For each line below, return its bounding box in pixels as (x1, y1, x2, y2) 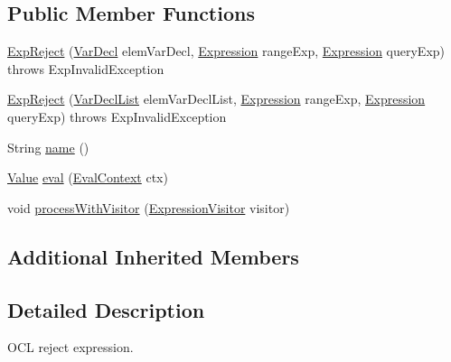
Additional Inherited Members (7, 242, 299, 270)
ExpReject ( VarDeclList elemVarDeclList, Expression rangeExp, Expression (7, 89, 426, 108)
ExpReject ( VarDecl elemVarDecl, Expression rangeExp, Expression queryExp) (7, 42, 446, 60)
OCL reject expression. (7, 338, 134, 357)
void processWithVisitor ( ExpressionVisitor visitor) (7, 198, 290, 217)
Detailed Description (7, 295, 205, 323)
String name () (7, 137, 89, 156)
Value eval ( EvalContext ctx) (7, 168, 168, 187)
